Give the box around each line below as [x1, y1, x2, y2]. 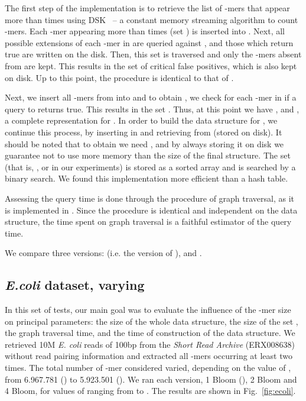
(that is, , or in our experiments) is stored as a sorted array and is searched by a [5, 160, 296, 173]
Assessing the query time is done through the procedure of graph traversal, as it [5, 192, 295, 204]
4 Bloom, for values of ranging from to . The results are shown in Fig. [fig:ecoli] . [5, 384, 296, 397]
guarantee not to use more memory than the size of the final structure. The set [5, 149, 291, 161]
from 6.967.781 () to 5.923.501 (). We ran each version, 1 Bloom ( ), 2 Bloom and [5, 373, 297, 385]
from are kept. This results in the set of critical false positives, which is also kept [5, 59, 297, 72]
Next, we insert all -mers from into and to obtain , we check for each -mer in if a [5, 91, 297, 104]
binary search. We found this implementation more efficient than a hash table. [5, 172, 288, 185]
